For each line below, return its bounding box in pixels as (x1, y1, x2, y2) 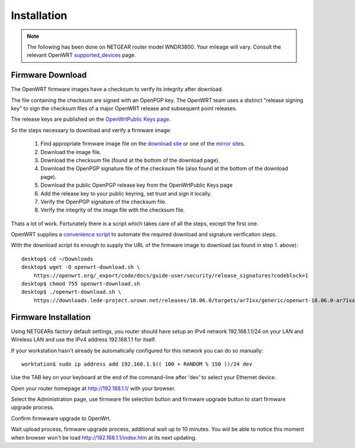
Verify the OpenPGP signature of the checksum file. (40, 198, 167, 205)
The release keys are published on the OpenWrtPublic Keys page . (11, 116, 171, 123)
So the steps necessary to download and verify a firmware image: (11, 126, 172, 133)
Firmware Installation (11, 312, 91, 322)
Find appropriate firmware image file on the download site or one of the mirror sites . (40, 140, 246, 148)
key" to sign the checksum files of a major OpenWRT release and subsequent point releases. (11, 105, 237, 112)
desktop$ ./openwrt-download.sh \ (21, 289, 121, 296)
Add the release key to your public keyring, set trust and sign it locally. (40, 190, 212, 197)
